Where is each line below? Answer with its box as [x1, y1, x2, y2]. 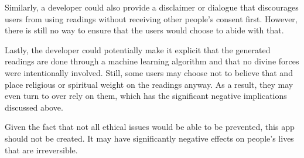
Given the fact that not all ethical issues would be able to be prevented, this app [5, 121, 295, 133]
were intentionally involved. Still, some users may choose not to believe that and [5, 66, 293, 78]
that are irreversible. [5, 143, 78, 156]
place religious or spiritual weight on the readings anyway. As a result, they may [5, 78, 293, 90]
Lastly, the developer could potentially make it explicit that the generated [5, 43, 271, 56]
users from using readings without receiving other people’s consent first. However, [5, 12, 298, 25]
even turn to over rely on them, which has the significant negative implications [5, 90, 287, 102]
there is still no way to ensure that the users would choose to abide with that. [5, 24, 284, 36]
